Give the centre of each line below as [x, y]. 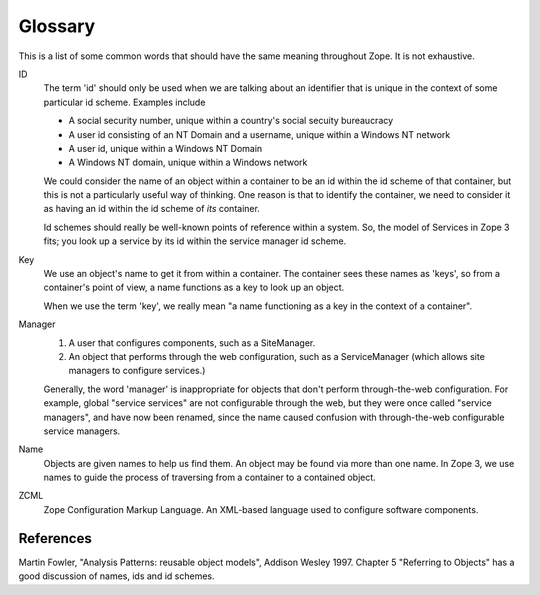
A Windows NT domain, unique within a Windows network [188, 162]
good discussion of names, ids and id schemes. [116, 576]
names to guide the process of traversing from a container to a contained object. [210, 477]
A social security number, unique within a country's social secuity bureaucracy [231, 121]
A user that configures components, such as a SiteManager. [192, 342]
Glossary [57, 26]
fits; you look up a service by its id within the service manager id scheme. [195, 241]
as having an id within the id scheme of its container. [151, 209]
